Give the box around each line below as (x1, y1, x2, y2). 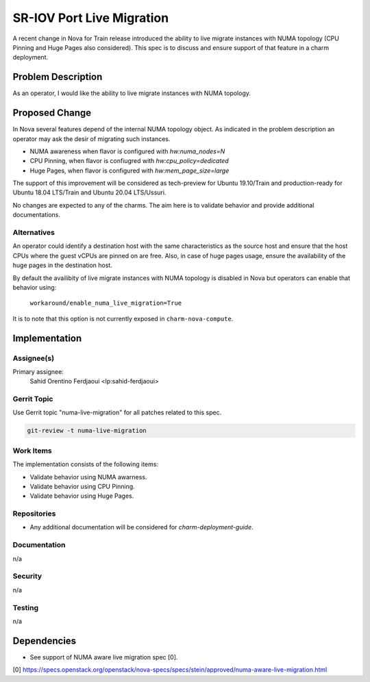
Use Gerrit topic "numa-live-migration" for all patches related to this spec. (12, 408, 222, 417)
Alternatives (12, 228, 55, 238)
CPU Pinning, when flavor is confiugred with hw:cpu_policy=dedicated (29, 157, 229, 165)
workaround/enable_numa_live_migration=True (29, 299, 182, 307)
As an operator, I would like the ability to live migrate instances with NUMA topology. (12, 89, 251, 97)
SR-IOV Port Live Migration (12, 10, 169, 25)
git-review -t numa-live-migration (27, 427, 147, 435)
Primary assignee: (12, 367, 64, 376)
